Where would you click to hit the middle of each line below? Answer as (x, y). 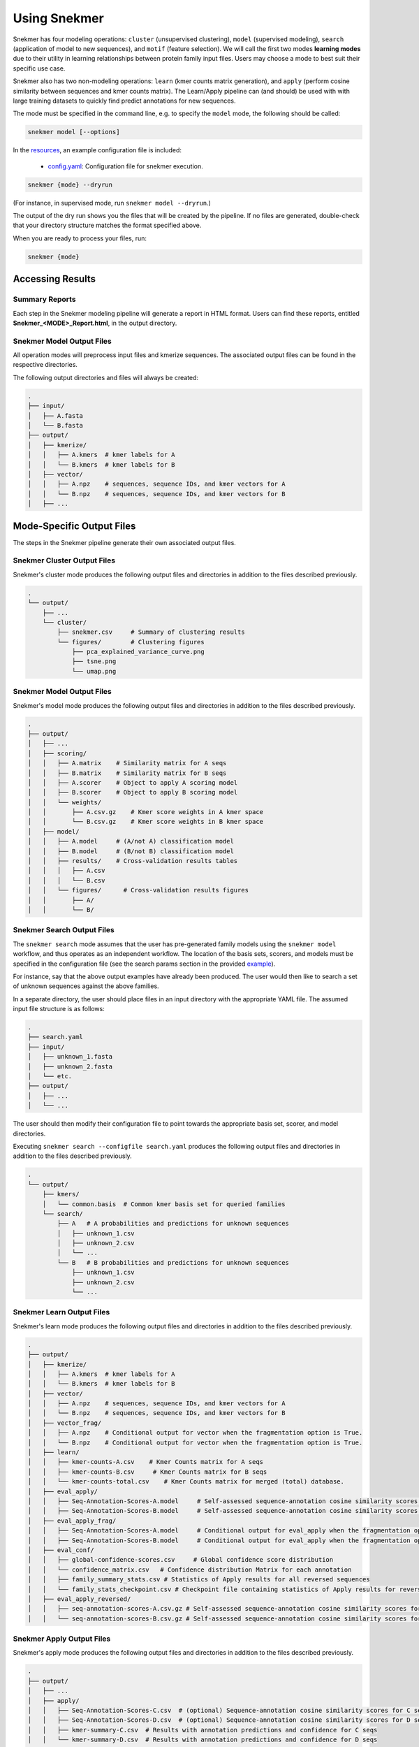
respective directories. (45, 365)
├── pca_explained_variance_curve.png (138, 652)
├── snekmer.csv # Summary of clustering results (151, 632)
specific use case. (39, 68)
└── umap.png (94, 671)
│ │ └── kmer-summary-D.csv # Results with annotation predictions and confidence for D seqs (203, 1740)
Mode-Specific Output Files (74, 526)
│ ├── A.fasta (56, 415)
